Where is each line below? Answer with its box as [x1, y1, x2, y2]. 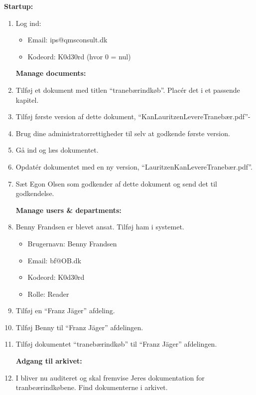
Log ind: [15, 17, 41, 28]
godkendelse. [15, 188, 54, 198]
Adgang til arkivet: [15, 356, 82, 366]
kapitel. [15, 94, 39, 105]
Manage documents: [15, 68, 86, 78]
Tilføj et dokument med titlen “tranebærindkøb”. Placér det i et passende [15, 84, 240, 95]
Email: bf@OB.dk [27, 255, 81, 265]
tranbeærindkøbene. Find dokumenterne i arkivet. [15, 382, 168, 393]
